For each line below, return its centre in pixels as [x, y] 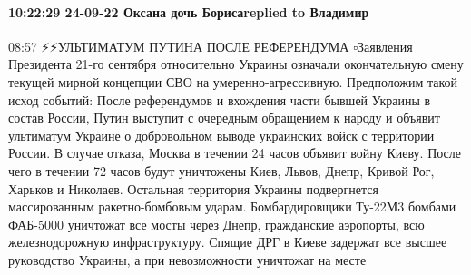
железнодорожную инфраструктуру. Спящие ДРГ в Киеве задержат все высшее [228, 242]
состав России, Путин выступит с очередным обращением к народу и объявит [224, 118]
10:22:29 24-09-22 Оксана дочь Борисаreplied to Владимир [189, 11]
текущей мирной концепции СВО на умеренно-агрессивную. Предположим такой [233, 81]
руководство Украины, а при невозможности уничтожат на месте [187, 259]
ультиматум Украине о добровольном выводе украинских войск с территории [221, 135]
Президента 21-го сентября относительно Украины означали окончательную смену [236, 64]
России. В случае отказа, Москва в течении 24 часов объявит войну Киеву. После [235, 153]
